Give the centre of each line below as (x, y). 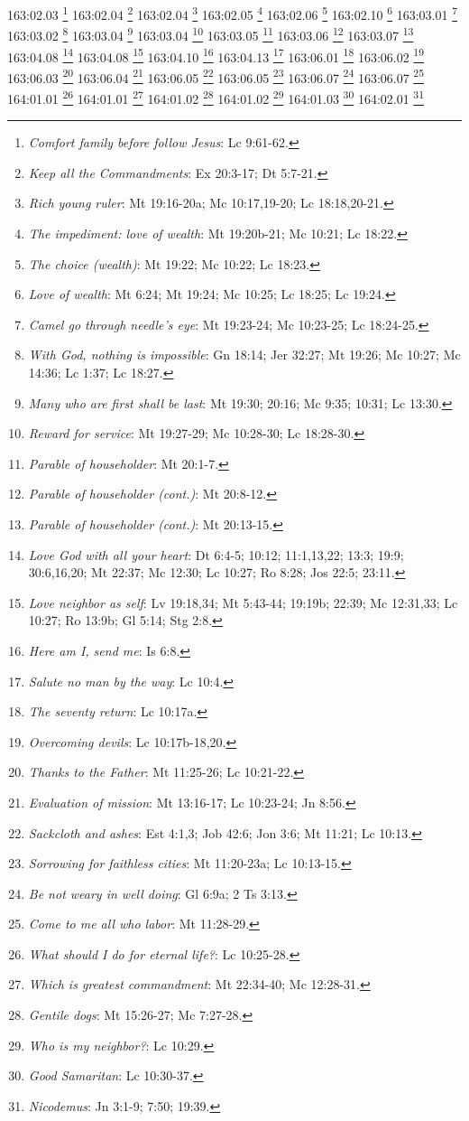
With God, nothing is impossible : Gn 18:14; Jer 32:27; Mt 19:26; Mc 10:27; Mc (244, 355)
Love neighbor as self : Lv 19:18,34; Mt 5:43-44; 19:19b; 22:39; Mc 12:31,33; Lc (243, 602)
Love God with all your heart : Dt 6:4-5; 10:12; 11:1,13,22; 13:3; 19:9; (216, 554)
